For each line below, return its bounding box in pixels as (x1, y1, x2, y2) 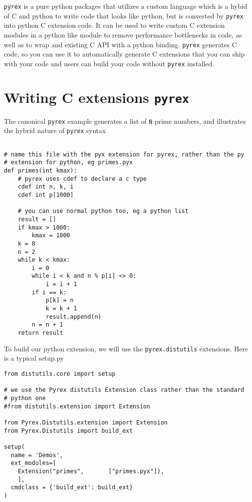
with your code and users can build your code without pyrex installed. (4, 58, 215, 68)
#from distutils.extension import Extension (4, 403, 150, 410)
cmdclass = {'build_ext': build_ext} (11, 484, 133, 491)
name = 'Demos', (11, 451, 63, 459)
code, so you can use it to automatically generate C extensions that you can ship (4, 49, 245, 59)
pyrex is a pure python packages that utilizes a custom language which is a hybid (4, 1, 248, 11)
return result (18, 329, 63, 337)
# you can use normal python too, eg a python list (18, 208, 189, 215)
